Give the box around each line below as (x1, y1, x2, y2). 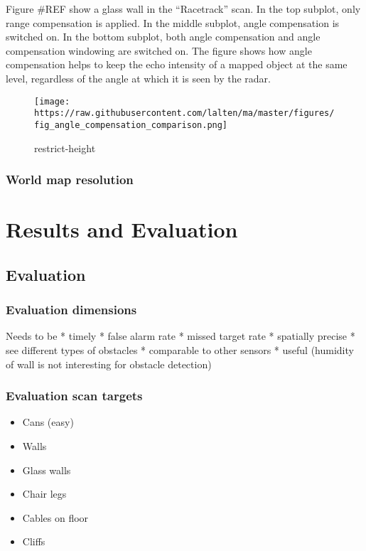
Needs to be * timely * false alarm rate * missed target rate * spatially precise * (6, 328, 355, 343)
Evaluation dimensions (6, 301, 137, 319)
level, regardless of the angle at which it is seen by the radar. (6, 70, 271, 85)
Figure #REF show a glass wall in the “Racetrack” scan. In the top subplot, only (6, 1, 361, 16)
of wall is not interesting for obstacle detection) (6, 356, 212, 371)
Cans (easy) (22, 414, 74, 429)
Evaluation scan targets (6, 387, 143, 405)
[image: (34, 96, 70, 107)
